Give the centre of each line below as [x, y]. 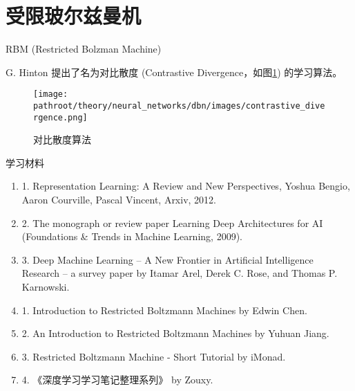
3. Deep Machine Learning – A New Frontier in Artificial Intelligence [167, 259]
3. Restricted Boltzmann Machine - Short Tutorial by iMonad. [154, 356]
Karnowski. [46, 287]
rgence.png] [60, 117]
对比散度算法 [62, 139]
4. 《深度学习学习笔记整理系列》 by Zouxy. [117, 380]
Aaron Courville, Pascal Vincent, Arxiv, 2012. [119, 200]
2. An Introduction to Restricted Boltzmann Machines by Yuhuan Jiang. [175, 333]
